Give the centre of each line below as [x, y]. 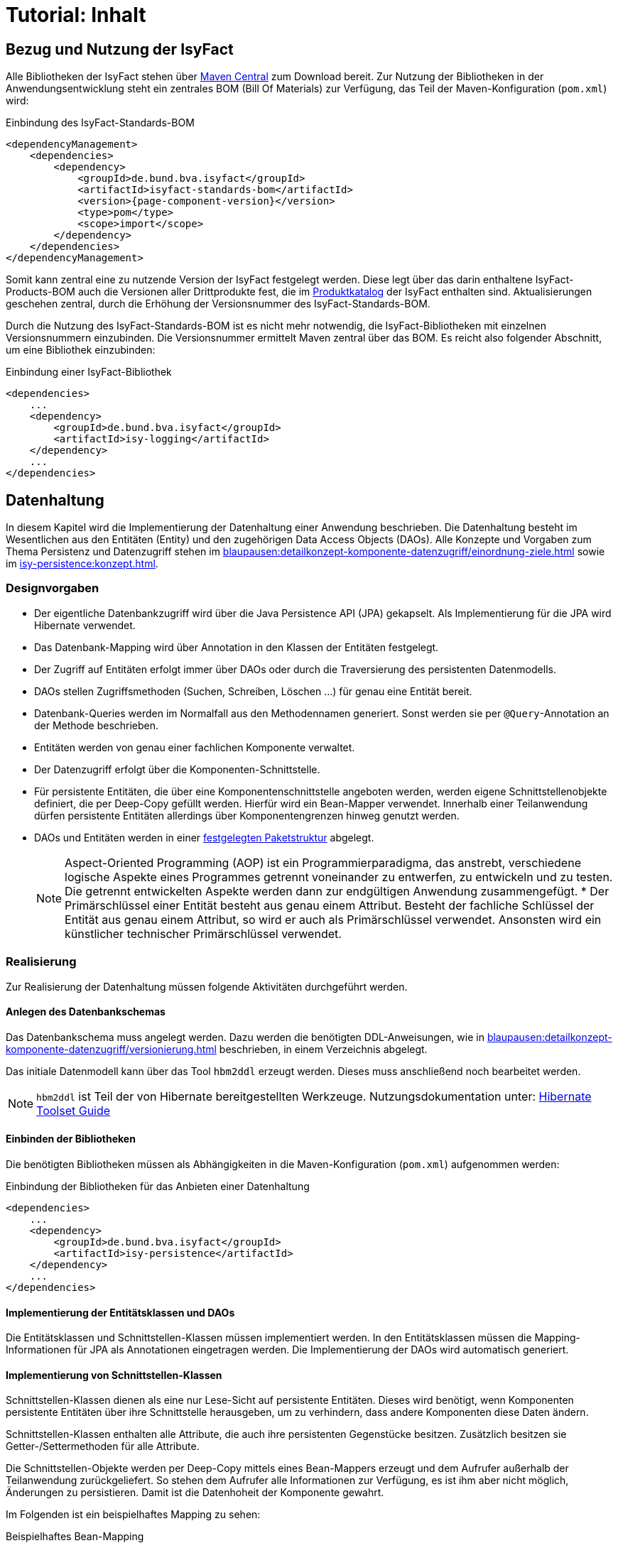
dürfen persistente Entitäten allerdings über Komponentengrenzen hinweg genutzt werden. [247, 815]
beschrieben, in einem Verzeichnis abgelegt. [323, 1049]
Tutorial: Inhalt [76, 15]
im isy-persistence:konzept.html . [82, 564]
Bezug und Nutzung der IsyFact [120, 49]
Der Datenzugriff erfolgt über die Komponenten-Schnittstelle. [177, 769]
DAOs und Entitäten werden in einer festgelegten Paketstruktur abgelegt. [204, 837]
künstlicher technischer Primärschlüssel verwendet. [203, 933]
